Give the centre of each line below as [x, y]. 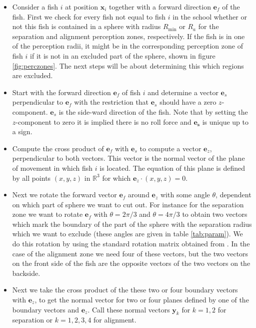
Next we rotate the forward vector [64, 195]
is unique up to [225, 121]
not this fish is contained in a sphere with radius [86, 26]
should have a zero [188, 102]
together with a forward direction [160, 7]
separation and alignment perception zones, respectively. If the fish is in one [128, 36]
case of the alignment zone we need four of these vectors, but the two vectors [130, 253]
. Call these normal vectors [129, 309]
